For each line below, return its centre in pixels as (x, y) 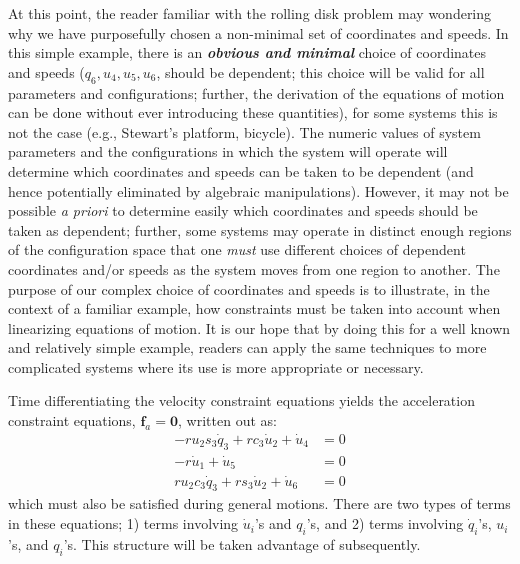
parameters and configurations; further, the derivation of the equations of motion (256, 92)
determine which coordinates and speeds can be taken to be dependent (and (241, 170)
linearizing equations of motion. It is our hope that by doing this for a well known (259, 327)
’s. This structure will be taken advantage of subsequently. (242, 543)
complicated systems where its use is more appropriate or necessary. (216, 366)
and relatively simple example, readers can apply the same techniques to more (247, 347)
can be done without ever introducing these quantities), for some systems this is (253, 112)
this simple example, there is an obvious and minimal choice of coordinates (247, 52)
